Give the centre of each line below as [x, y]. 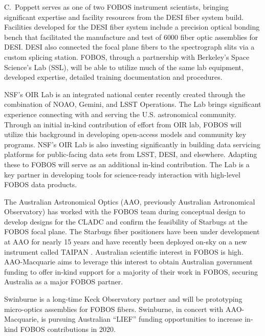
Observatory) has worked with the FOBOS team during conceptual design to [125, 211]
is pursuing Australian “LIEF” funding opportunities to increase [142, 319]
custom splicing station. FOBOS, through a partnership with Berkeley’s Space [127, 57]
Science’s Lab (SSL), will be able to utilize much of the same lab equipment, [124, 67]
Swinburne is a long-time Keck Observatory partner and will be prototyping [123, 299]
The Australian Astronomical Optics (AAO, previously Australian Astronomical [130, 201]
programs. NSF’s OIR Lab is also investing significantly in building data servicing [132, 144]
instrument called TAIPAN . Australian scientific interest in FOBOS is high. [124, 251]
